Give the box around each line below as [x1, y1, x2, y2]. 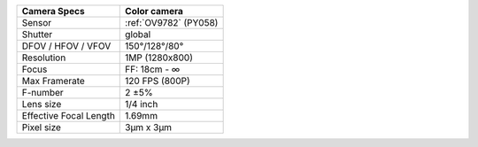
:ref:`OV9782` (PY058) [125, 17, 219, 28]
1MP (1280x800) [125, 51, 194, 64]
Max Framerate [21, 75, 86, 87]
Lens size [21, 98, 62, 110]
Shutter [21, 28, 53, 40]
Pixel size [21, 121, 62, 133]
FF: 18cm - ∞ [125, 63, 181, 75]
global [125, 28, 151, 40]
